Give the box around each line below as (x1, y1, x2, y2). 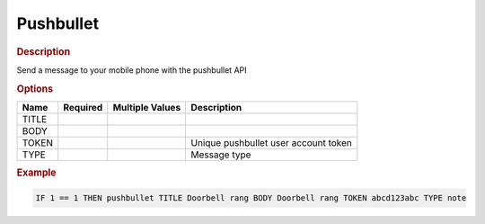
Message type (190, 148, 251, 161)
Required (63, 101, 103, 113)
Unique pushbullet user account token (190, 136, 352, 148)
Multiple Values (112, 101, 181, 113)
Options (16, 82, 54, 94)
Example (16, 166, 57, 179)
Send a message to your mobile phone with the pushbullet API (16, 64, 247, 76)
